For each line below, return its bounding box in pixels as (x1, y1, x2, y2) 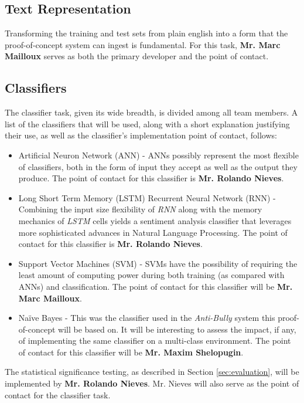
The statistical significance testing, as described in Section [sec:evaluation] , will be (5, 365, 299, 378)
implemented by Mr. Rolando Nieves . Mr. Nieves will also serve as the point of (5, 377, 299, 390)
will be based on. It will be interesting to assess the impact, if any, (58, 323, 296, 335)
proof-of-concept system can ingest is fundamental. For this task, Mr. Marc (5, 38, 281, 50)
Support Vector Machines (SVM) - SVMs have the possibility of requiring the (18, 257, 298, 269)
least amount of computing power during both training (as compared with (18, 269, 285, 281)
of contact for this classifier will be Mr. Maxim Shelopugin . (18, 346, 244, 358)
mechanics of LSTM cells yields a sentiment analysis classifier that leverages (18, 214, 292, 226)
